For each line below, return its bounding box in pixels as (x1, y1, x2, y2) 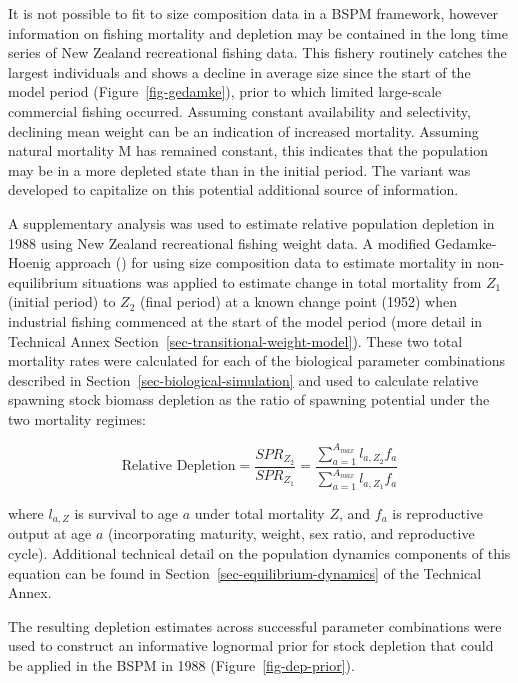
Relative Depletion (121, 459, 236, 474)
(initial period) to (8, 291, 116, 312)
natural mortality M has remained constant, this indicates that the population (8, 140, 488, 161)
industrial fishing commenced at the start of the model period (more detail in (8, 310, 483, 331)
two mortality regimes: (8, 408, 146, 429)
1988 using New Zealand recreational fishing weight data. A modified (8, 232, 431, 253)
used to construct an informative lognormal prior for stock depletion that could (8, 635, 494, 656)
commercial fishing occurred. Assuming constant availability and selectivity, (8, 100, 471, 121)
